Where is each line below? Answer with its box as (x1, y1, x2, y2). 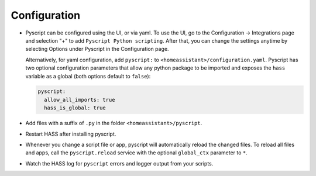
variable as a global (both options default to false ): (25, 73, 151, 80)
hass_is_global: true (44, 105, 107, 111)
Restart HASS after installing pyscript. (25, 130, 116, 137)
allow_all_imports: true (44, 96, 115, 103)
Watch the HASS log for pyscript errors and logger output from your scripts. (25, 160, 214, 167)
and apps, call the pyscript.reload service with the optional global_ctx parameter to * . (25, 149, 248, 156)
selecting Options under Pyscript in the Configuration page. (25, 46, 169, 53)
